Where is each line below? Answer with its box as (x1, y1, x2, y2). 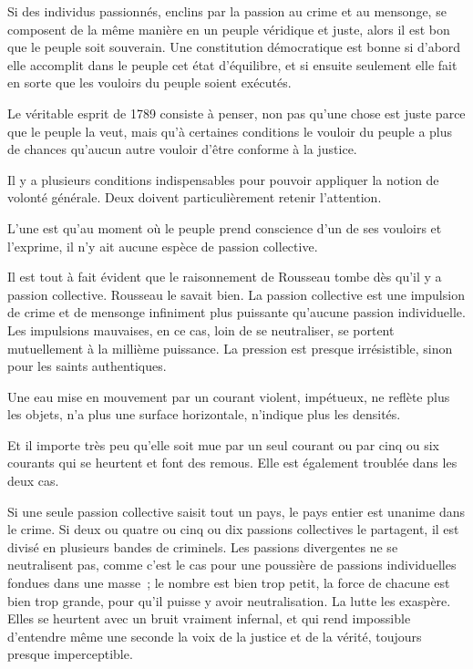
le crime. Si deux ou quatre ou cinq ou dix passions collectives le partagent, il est (7, 520, 459, 539)
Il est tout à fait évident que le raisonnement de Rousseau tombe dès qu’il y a (7, 267, 442, 286)
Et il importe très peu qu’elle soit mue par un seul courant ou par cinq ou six (7, 435, 439, 454)
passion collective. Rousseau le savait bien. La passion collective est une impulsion (7, 284, 465, 304)
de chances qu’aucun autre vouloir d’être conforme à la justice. (7, 139, 357, 159)
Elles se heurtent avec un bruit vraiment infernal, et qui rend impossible (7, 609, 411, 628)
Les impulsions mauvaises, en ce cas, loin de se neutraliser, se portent (7, 320, 395, 339)
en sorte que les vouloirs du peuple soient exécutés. (7, 73, 292, 92)
